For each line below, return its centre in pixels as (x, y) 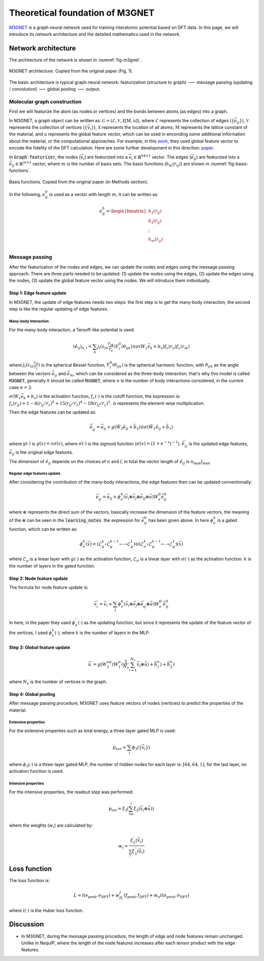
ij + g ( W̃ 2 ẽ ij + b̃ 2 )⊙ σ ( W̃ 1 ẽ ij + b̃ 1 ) (138, 428)
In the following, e (27, 194)
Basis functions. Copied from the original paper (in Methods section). (79, 182)
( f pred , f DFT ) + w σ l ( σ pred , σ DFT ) (156, 896)
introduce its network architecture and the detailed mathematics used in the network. (95, 34)
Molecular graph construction (45, 101)
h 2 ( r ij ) (155, 222)
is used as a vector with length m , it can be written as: (104, 194)
